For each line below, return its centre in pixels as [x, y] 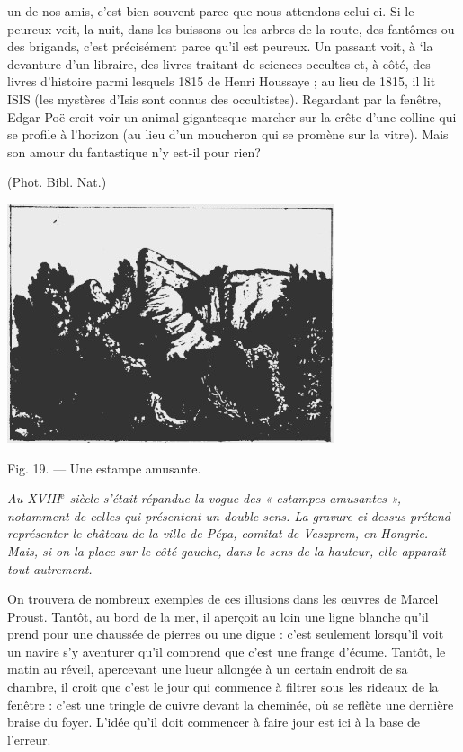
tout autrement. [50, 568]
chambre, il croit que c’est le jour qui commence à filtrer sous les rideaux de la [223, 687]
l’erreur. [29, 739]
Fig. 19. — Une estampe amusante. [104, 468]
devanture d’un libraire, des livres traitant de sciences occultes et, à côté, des [219, 63]
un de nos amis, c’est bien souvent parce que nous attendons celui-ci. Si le [211, 11]
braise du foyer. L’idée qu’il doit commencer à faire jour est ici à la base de [214, 722]
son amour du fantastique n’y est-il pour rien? [134, 151]
